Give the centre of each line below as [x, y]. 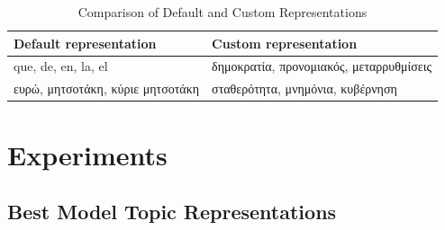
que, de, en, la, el [61, 66]
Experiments [87, 154]
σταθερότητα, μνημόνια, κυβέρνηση [304, 88]
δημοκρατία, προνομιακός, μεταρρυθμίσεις [322, 66]
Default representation [85, 43]
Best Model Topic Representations [172, 212]
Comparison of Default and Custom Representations [222, 12]
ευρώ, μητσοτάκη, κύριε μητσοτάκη [107, 88]
